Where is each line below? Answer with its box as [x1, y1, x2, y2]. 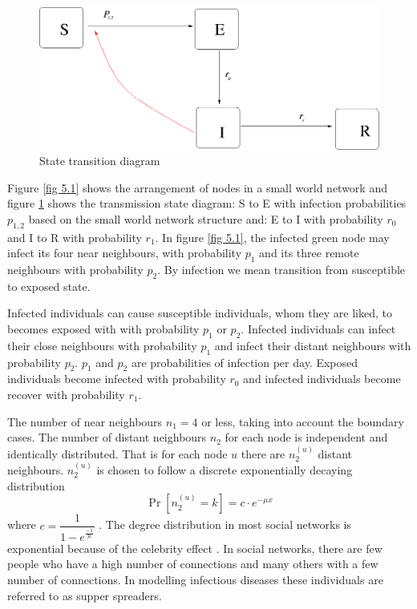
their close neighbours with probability [7, 337, 197, 353]
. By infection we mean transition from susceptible [157, 261, 406, 278]
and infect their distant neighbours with [214, 337, 411, 353]
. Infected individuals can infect [241, 321, 396, 337]
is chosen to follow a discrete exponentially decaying [96, 462, 353, 478]
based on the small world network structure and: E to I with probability [28, 210, 383, 227]
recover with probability [7, 386, 125, 403]
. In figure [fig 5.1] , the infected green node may [155, 228, 390, 245]
